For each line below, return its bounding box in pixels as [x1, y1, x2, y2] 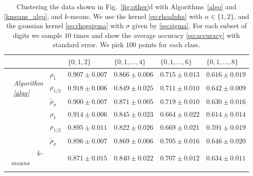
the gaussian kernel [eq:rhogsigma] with [6, 20, 124, 31]
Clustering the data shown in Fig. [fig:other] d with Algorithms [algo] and [17, 1, 236, 11]
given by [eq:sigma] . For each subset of [132, 20, 247, 31]
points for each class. [138, 39, 200, 50]
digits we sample [13, 30, 62, 40]
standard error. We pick [53, 39, 124, 50]
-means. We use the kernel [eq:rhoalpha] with [68, 11, 202, 21]
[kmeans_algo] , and [4, 11, 62, 21]
